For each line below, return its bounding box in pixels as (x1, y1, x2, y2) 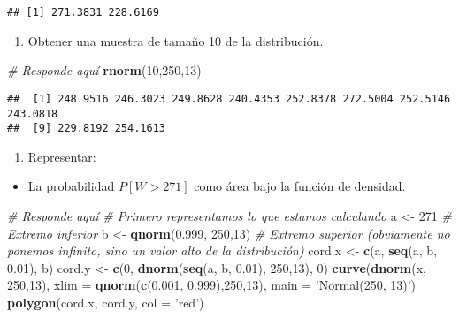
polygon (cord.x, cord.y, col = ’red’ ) (7, 292, 204, 311)
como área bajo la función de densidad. (194, 177, 406, 195)
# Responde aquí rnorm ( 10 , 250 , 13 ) (7, 61, 202, 79)
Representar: (27, 147, 96, 165)
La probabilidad (27, 177, 115, 195)
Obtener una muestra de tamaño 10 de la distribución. (27, 31, 324, 49)
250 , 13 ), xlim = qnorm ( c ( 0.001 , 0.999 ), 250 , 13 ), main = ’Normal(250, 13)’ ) (7, 276, 417, 294)
